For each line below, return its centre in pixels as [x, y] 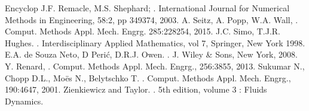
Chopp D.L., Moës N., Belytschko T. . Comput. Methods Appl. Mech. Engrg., [148, 77]
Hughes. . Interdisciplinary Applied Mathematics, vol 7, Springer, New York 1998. [155, 42]
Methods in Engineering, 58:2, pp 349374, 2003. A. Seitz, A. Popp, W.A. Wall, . [152, 19]
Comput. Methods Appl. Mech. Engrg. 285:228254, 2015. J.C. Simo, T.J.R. [143, 31]
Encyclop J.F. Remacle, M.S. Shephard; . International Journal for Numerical [147, 8]
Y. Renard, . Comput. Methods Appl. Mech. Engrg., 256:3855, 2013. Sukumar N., [155, 66]
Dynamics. [24, 101]
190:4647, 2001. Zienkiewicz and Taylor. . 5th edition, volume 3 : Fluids [136, 89]
